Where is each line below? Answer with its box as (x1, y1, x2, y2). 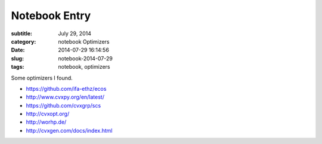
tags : (11, 63, 24, 71)
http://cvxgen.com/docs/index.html (26, 127, 113, 134)
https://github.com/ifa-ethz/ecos (26, 85, 107, 92)
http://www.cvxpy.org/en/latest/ (26, 93, 104, 101)
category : (11, 38, 36, 45)
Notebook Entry (11, 9, 91, 22)
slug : (11, 54, 24, 62)
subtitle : (11, 30, 33, 37)
